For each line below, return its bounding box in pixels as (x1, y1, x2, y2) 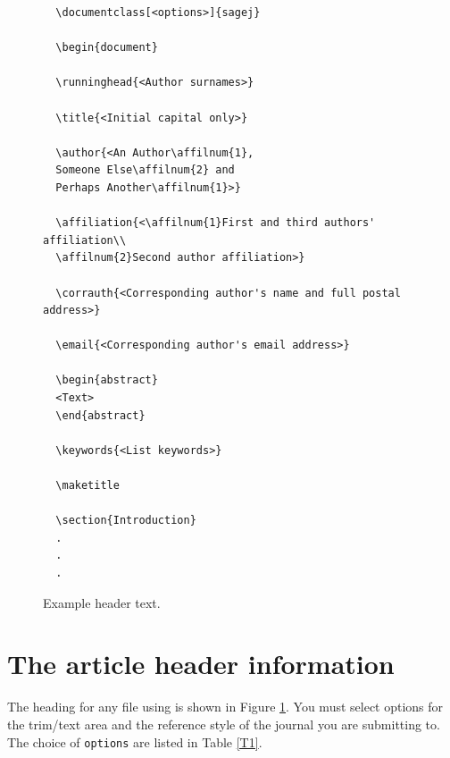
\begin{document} (55, 41, 158, 55)
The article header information (7, 645, 395, 682)
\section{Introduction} (55, 514, 196, 527)
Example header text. (43, 593, 161, 611)
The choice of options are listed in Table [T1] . (7, 732, 262, 751)
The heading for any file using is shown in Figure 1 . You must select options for (7, 697, 444, 716)
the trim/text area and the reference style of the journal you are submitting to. (7, 714, 440, 733)
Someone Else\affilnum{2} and (55, 164, 235, 177)
